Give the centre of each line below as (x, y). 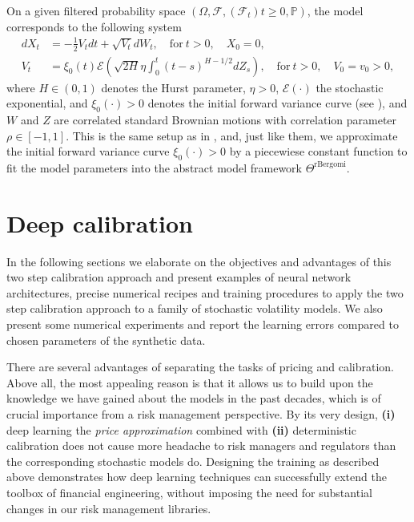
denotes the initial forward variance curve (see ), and (277, 103)
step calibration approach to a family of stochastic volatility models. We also (195, 308)
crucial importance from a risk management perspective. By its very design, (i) (201, 414)
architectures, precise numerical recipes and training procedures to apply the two (205, 292)
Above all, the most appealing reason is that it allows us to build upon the (190, 382)
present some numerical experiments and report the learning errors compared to (203, 324)
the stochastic (350, 87)
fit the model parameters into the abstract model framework (154, 167)
